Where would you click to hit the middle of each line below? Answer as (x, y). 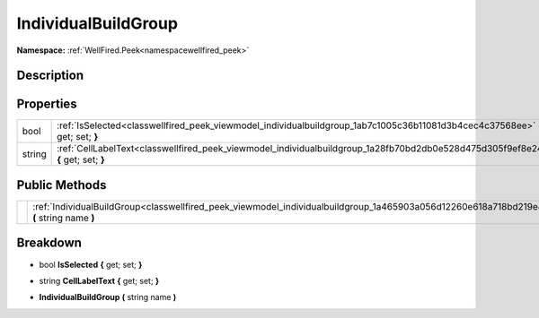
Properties (47, 104)
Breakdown (49, 243)
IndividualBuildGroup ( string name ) (108, 297)
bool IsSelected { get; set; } (91, 264)
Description (50, 76)
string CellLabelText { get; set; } (99, 280)
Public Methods (62, 185)
